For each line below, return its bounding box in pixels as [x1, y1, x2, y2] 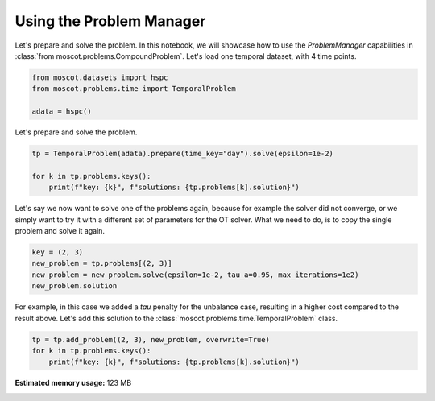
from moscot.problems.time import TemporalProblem [31, 85, 237, 93]
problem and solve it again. [14, 226, 105, 235]
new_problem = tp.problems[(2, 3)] [31, 258, 172, 268]
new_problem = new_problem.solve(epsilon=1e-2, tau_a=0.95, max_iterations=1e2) [31, 270, 359, 279]
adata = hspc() [31, 107, 92, 116]
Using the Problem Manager [14, 12, 206, 30]
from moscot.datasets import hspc [31, 72, 168, 82]
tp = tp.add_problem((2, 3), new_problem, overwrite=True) [31, 335, 270, 344]
